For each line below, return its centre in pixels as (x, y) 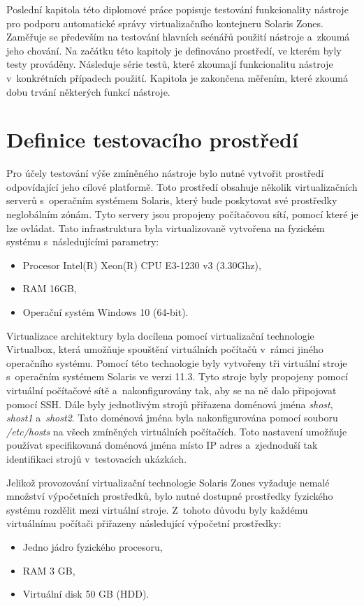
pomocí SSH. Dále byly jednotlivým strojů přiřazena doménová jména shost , (170, 404)
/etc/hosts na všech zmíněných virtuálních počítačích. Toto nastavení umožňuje (177, 431)
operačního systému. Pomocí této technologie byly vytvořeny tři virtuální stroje (177, 362)
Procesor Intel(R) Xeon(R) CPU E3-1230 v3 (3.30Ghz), (142, 265)
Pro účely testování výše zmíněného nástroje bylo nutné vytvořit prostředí (165, 173)
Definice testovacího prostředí (152, 139)
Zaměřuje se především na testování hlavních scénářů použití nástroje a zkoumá (178, 37)
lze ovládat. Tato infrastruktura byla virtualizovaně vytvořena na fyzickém (166, 228)
